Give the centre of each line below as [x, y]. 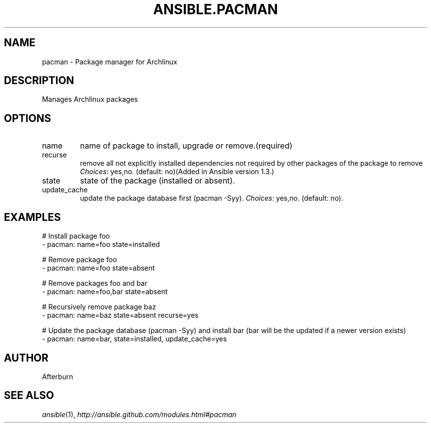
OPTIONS [28, 118]
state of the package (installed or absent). [157, 181]
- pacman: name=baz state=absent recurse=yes [120, 315]
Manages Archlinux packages [90, 99]
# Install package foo [76, 236]
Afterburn [58, 376]
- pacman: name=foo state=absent [98, 268]
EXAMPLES [32, 217]
